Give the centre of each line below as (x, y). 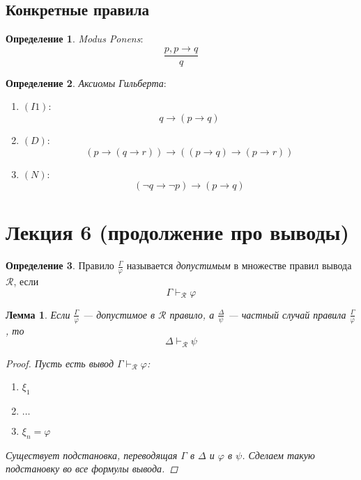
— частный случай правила (287, 314)
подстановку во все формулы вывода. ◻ (92, 469)
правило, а (192, 314)
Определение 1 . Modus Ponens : (75, 39)
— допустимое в (119, 314)
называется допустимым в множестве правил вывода (239, 265)
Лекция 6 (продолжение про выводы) (177, 232)
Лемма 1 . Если (38, 314)
